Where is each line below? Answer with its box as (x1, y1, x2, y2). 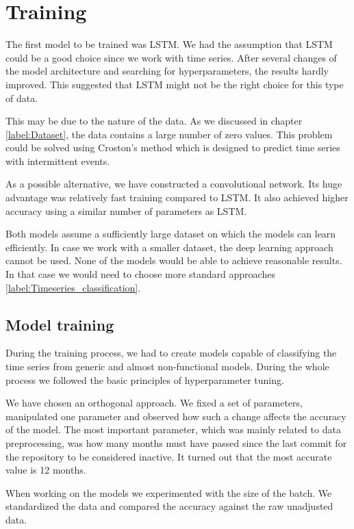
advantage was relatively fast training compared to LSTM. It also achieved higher (5, 190, 349, 205)
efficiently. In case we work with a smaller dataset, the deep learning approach (5, 240, 333, 254)
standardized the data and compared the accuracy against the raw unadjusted (5, 499, 333, 513)
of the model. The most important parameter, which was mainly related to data (5, 422, 341, 437)
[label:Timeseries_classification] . (5, 280, 141, 294)
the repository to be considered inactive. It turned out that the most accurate (5, 449, 332, 463)
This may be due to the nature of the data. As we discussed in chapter (5, 114, 303, 128)
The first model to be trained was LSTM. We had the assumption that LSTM (5, 37, 333, 51)
